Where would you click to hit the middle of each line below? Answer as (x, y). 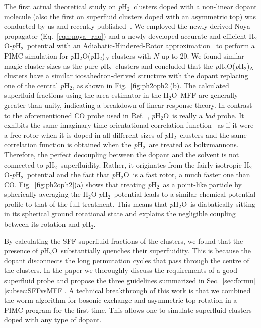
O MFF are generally (205, 95)
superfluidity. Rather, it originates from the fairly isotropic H (155, 164)
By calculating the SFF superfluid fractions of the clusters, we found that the (124, 240)
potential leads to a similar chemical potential (185, 194)
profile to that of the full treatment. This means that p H (91, 204)
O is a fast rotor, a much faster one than (187, 174)
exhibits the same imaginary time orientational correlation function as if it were (129, 125)
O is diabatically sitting (218, 204)
